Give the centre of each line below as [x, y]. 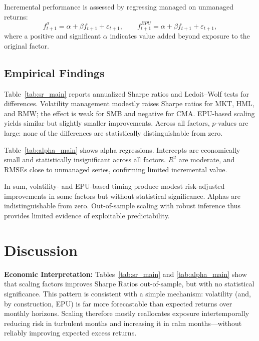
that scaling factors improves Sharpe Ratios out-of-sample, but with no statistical [129, 284]
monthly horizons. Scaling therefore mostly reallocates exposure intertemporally [127, 313]
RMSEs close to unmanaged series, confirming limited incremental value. [116, 169]
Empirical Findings [54, 72]
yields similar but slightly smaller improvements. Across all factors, [107, 123]
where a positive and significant [53, 36]
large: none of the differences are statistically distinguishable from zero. [113, 132]
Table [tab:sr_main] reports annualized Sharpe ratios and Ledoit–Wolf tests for [126, 93]
